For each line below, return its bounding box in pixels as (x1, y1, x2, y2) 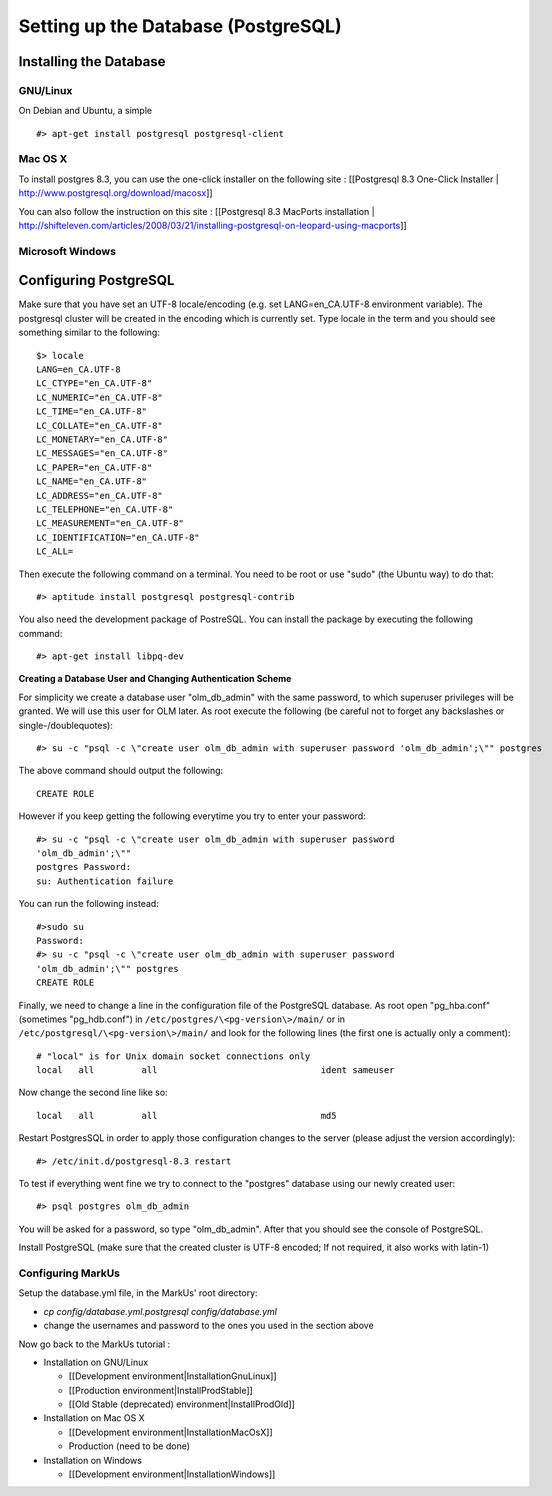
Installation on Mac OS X (43, 1412, 145, 1424)
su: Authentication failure (36, 875, 174, 887)
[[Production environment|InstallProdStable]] (68, 1384, 254, 1396)
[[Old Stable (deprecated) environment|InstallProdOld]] (68, 1398, 295, 1410)
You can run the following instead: (18, 898, 159, 910)
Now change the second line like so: (18, 1086, 169, 1099)
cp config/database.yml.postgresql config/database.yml (43, 1305, 277, 1317)
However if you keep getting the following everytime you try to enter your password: (18, 810, 367, 822)
